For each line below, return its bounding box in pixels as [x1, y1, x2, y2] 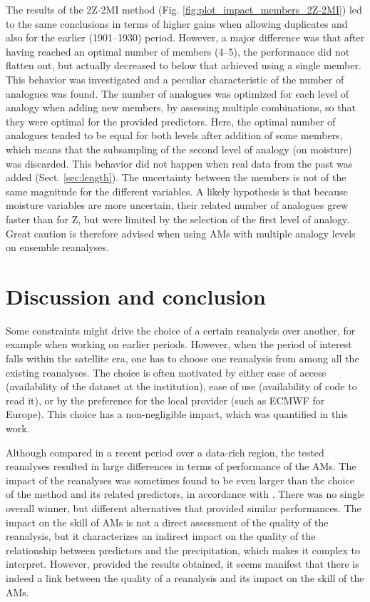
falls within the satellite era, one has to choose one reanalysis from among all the [6, 351, 359, 365]
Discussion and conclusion [6, 281, 266, 310]
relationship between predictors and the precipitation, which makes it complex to [6, 542, 360, 557]
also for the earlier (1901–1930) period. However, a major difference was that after [6, 30, 365, 45]
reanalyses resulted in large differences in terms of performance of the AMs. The [6, 459, 356, 474]
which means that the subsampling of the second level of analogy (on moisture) [6, 141, 352, 156]
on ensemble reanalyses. [6, 240, 109, 255]
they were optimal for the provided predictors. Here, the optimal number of [6, 113, 336, 128]
